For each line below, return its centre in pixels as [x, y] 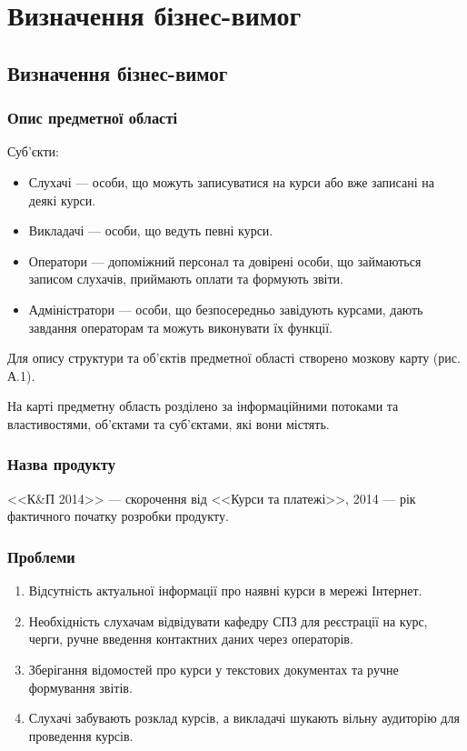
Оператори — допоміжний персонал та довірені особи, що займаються [225, 260]
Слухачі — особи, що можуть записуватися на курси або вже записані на [231, 181]
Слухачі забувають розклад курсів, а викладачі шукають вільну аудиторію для [244, 718]
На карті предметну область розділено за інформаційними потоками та [203, 406]
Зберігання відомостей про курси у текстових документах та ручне [214, 669]
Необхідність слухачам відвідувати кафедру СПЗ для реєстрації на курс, [228, 621]
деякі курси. [62, 200]
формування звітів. [80, 687]
